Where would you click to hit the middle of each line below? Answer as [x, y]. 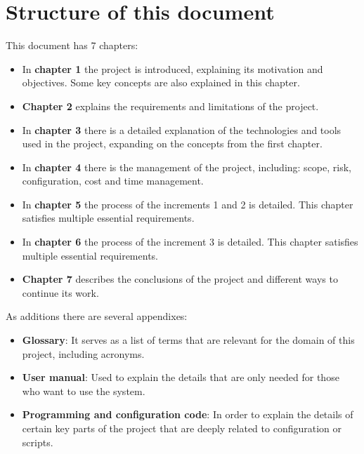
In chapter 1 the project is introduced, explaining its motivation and [173, 68]
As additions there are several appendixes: [97, 316]
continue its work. [60, 292]
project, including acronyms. [83, 353]
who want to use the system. [84, 390]
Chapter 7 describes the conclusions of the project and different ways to [180, 279]
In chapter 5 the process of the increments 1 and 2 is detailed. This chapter [188, 204]
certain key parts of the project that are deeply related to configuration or [182, 428]
